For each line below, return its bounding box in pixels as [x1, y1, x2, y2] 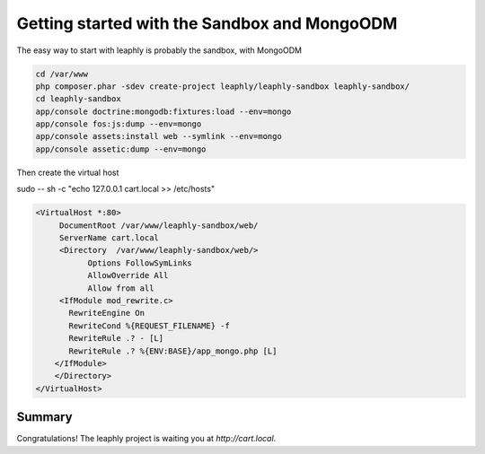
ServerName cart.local [58, 233, 159, 243]
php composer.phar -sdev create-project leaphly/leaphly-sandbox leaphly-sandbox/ [35, 81, 410, 92]
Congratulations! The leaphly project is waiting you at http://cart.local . [16, 433, 277, 444]
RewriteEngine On [68, 308, 145, 319]
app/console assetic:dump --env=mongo [35, 144, 207, 154]
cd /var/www [35, 68, 89, 79]
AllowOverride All [87, 270, 169, 281]
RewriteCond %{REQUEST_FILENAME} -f [68, 320, 231, 331]
